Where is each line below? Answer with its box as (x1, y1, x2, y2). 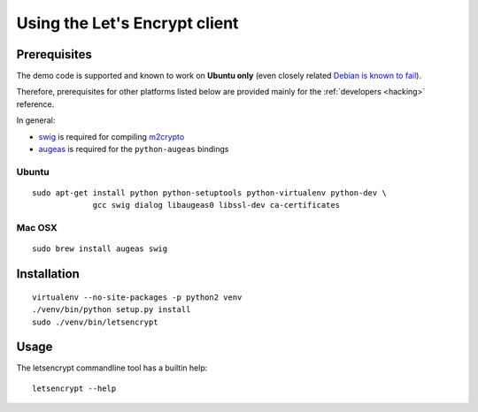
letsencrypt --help (32, 383, 117, 393)
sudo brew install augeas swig (32, 244, 168, 254)
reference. (16, 98, 55, 110)
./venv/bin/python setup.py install (32, 305, 191, 315)
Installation (16, 266, 80, 282)
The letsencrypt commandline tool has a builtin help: (16, 362, 208, 373)
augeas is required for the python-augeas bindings (38, 144, 229, 155)
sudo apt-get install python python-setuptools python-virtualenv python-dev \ (32, 187, 387, 198)
